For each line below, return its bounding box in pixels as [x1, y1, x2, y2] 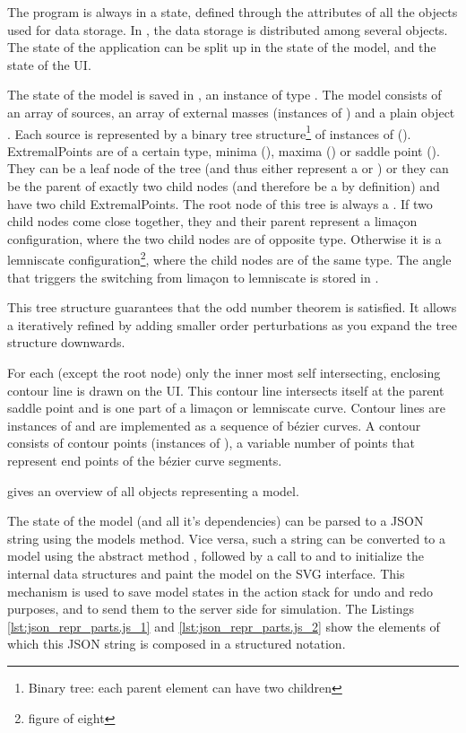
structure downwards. [7, 333, 125, 352]
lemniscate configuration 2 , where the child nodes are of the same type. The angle [7, 248, 452, 269]
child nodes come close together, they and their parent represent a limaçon [7, 212, 418, 231]
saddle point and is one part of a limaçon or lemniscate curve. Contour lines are [7, 398, 445, 417]
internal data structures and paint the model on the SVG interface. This [7, 563, 405, 582]
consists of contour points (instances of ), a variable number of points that [7, 433, 415, 452]
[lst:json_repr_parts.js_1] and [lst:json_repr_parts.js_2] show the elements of [7, 616, 440, 635]
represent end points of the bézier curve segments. [7, 450, 282, 469]
